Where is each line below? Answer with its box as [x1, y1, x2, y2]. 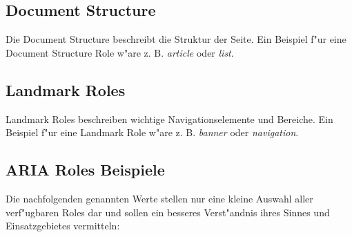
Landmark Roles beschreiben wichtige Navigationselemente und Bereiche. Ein [6, 111, 333, 126]
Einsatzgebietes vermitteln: [6, 218, 120, 233]
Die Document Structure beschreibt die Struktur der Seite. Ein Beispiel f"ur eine [6, 32, 346, 46]
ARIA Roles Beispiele [6, 159, 165, 180]
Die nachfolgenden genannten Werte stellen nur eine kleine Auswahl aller [6, 191, 313, 205]
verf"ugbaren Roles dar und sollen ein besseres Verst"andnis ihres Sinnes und [6, 205, 330, 219]
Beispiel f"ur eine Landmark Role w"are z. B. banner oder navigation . [6, 125, 299, 140]
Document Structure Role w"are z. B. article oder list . [6, 45, 234, 59]
